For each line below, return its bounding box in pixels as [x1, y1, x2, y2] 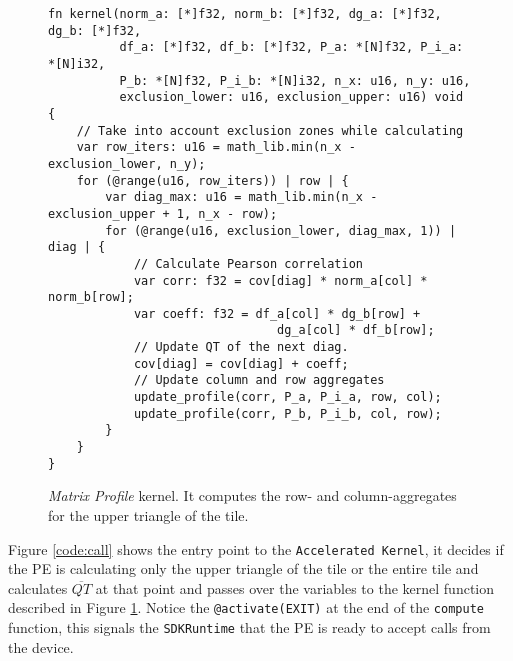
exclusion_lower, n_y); [48, 156, 206, 171]
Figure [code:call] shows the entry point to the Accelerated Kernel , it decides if [8, 538, 504, 559]
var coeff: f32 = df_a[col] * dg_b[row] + [133, 306, 421, 321]
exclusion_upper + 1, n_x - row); [48, 206, 278, 221]
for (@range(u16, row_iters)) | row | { [76, 173, 349, 188]
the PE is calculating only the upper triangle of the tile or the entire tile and [8, 558, 479, 579]
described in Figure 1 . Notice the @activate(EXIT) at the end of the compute [8, 597, 484, 618]
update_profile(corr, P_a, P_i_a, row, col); [133, 390, 442, 405]
